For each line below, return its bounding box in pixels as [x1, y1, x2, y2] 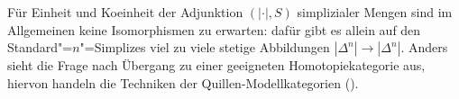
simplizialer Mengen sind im [297, 3, 453, 21]
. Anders [400, 38, 448, 57]
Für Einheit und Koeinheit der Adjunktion [7, 3, 243, 21]
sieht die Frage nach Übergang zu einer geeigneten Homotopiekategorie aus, [7, 56, 426, 75]
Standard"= [7, 38, 73, 57]
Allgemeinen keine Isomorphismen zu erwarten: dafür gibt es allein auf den [7, 20, 421, 39]
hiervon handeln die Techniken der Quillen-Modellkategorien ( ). [7, 73, 359, 92]
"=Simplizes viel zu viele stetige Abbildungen [79, 38, 330, 57]
